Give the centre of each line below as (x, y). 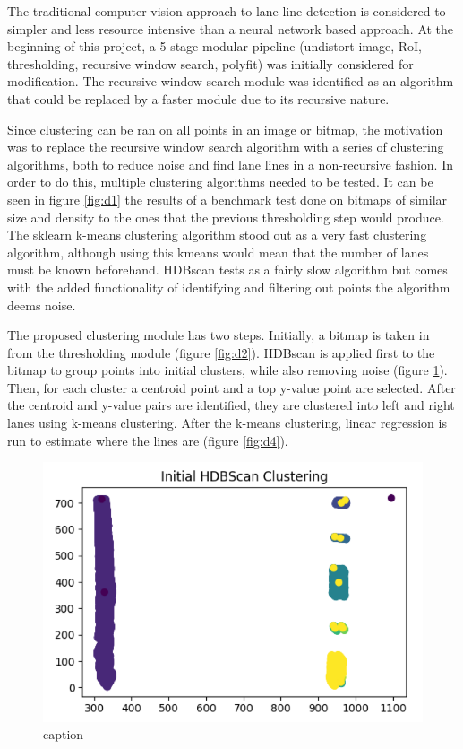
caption (64, 734)
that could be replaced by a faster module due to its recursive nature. (198, 98)
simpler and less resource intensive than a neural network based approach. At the (231, 28)
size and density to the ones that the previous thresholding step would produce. (226, 217)
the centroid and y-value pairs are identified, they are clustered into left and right (231, 405)
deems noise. (42, 305)
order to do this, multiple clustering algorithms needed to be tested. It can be (220, 182)
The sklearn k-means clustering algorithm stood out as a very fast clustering (217, 235)
